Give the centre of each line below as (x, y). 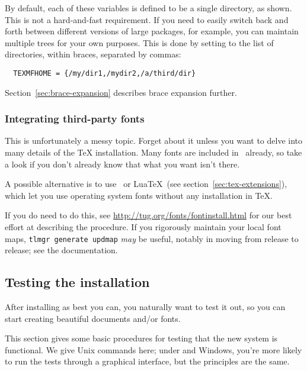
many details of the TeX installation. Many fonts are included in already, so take (153, 152)
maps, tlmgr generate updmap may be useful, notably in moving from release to (152, 238)
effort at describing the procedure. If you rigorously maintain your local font (143, 227)
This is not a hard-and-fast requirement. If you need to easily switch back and (147, 19)
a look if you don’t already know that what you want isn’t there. (122, 164)
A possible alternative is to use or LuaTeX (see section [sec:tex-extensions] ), (146, 184)
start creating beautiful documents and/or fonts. (93, 318)
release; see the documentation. (61, 250)
